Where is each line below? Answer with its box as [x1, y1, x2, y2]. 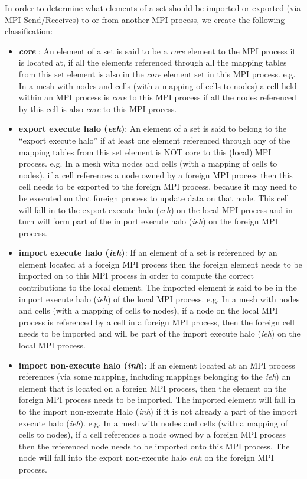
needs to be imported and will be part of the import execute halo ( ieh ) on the [18, 327, 301, 340]
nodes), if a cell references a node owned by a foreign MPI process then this [18, 168, 293, 181]
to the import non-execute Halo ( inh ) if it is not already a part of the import [18, 405, 298, 417]
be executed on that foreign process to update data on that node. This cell [18, 191, 289, 204]
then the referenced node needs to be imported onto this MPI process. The [18, 439, 290, 452]
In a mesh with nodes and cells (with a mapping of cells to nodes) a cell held [18, 79, 297, 92]
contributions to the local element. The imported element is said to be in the [18, 281, 297, 294]
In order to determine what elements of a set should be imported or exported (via [5, 2, 301, 14]
